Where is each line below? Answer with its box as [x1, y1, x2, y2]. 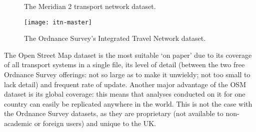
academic [4, 118, 32, 128]
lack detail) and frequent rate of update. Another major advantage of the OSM [4, 79, 246, 89]
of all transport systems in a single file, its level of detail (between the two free [4, 59, 245, 70]
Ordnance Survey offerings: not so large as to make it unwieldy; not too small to [4, 69, 250, 80]
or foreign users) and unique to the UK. [34, 118, 156, 128]
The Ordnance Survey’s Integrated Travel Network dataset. [24, 33, 206, 43]
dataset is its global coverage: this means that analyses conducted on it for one [4, 89, 245, 99]
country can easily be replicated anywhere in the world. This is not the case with [4, 98, 252, 109]
